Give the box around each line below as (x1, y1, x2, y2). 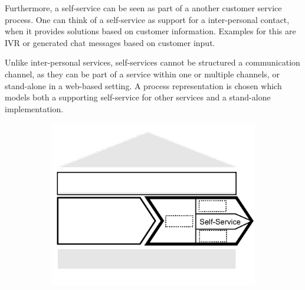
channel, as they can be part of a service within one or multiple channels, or (5, 67, 280, 80)
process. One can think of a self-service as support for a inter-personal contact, (5, 13, 290, 25)
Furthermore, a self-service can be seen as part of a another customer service (5, 2, 282, 14)
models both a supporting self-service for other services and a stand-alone (5, 91, 271, 103)
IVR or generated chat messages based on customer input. (5, 36, 215, 48)
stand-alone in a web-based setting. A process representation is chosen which (5, 79, 282, 92)
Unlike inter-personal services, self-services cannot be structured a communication (5, 56, 300, 69)
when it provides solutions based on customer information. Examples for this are (5, 25, 296, 37)
